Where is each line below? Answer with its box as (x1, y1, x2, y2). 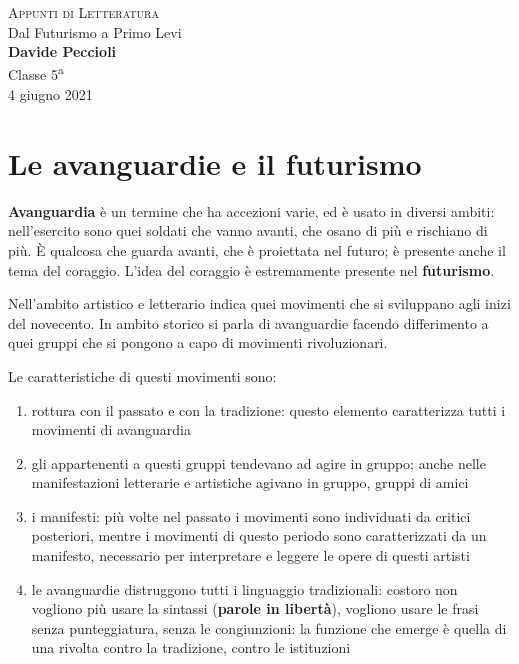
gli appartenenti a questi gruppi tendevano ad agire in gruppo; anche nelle (31, 452, 486, 473)
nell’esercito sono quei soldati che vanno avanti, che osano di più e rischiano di (8, 220, 488, 241)
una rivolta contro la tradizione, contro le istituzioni (31, 637, 351, 658)
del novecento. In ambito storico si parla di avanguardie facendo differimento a (8, 312, 489, 333)
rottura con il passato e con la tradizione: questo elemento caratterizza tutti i (31, 399, 506, 420)
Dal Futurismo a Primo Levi (8, 21, 182, 42)
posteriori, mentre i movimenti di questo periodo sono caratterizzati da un (31, 525, 487, 546)
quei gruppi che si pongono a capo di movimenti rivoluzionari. (8, 332, 388, 353)
